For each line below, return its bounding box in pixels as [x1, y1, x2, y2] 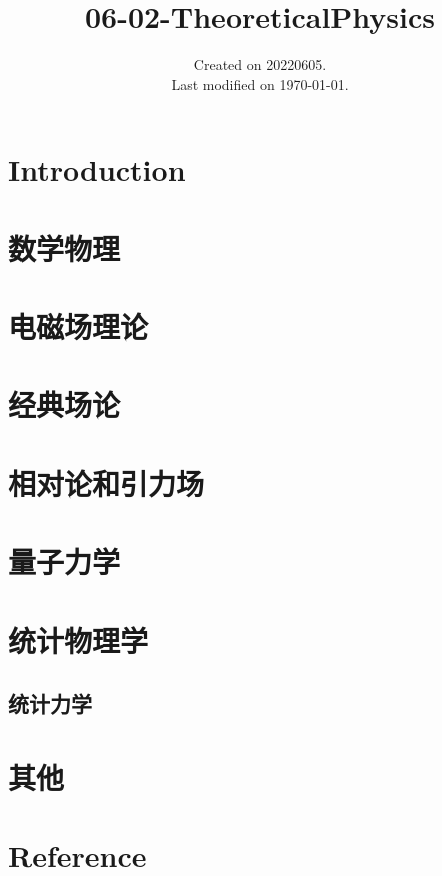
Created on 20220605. [193, 54, 327, 75]
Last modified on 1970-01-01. [171, 73, 349, 94]
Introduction [8, 149, 186, 190]
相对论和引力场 [8, 462, 205, 503]
